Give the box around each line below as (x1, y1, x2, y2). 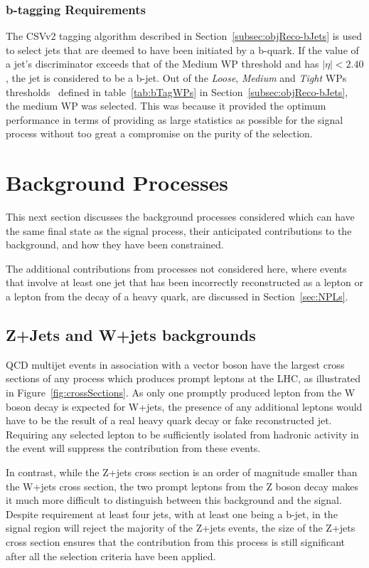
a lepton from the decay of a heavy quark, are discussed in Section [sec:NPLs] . (6, 289, 348, 304)
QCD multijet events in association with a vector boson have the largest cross (6, 357, 345, 372)
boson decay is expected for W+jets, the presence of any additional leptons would (6, 399, 363, 414)
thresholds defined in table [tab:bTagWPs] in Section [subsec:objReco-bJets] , (6, 84, 348, 99)
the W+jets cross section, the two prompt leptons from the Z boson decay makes (6, 478, 359, 493)
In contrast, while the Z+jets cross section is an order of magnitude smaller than (6, 465, 358, 480)
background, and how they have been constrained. (6, 237, 224, 252)
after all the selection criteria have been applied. (6, 548, 216, 563)
